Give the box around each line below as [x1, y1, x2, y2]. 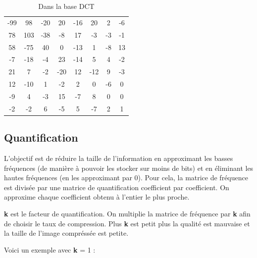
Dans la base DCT [38, 1, 95, 11]
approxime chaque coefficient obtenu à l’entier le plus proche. [4, 192, 190, 202]
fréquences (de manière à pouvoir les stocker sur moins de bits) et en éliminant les [4, 162, 254, 173]
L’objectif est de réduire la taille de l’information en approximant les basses [4, 153, 233, 163]
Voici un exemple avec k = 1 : [4, 244, 96, 255]
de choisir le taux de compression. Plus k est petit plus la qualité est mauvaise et [4, 218, 250, 228]
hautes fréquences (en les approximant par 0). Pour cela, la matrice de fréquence [4, 172, 248, 183]
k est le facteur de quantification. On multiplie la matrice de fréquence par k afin [4, 208, 251, 219]
